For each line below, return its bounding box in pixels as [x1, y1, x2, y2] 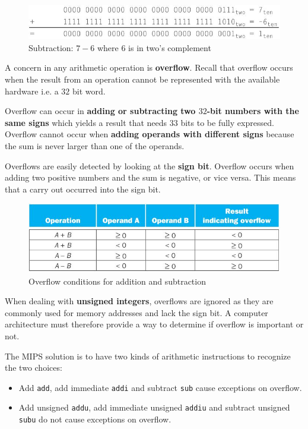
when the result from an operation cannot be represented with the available [5, 73, 280, 86]
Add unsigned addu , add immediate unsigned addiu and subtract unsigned [18, 401, 290, 414]
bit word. [72, 84, 106, 97]
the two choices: [5, 361, 62, 374]
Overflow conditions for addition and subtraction [28, 275, 206, 287]
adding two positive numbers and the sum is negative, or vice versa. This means [5, 171, 296, 184]
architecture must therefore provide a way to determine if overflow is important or [5, 318, 304, 330]
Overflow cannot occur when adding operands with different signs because [5, 128, 294, 140]
